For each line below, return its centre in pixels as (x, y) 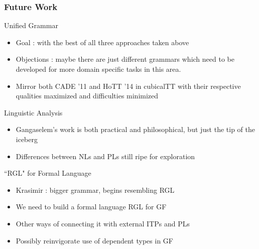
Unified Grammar (31, 25)
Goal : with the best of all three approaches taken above (102, 42)
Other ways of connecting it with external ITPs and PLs (103, 223)
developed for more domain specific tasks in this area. (98, 69)
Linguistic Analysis (33, 112)
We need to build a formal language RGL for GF (91, 207)
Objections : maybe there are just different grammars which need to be (125, 59)
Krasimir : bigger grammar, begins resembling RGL (95, 190)
